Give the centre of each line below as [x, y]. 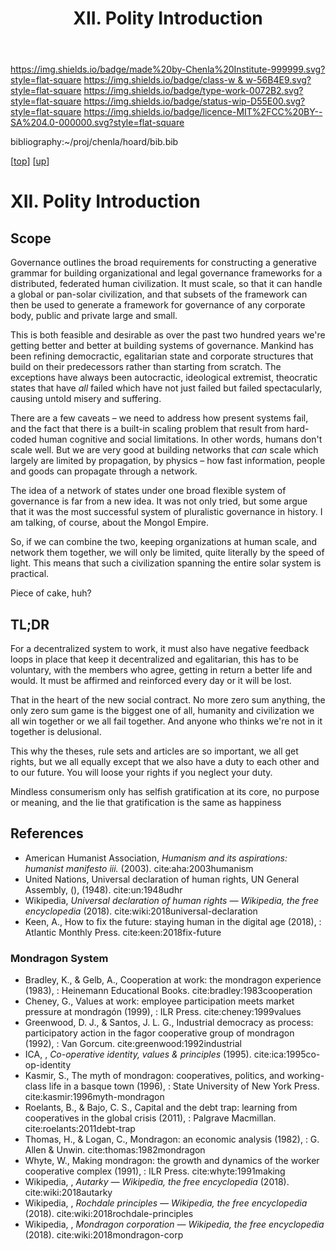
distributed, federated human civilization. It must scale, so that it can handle [166, 284]
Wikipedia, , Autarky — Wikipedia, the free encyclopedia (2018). [157, 1182]
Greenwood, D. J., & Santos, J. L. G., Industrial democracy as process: [169, 1023]
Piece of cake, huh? [51, 593]
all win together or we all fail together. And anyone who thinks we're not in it [166, 721]
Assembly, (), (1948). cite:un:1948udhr [103, 889]
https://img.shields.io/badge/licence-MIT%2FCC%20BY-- [203, 112]
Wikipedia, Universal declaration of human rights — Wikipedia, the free [172, 900]
